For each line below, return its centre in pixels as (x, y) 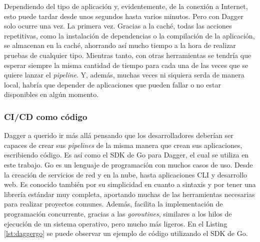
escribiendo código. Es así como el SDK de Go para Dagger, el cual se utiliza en (126, 155)
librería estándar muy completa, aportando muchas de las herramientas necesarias (129, 194)
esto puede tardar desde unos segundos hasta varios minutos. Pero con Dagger (124, 16)
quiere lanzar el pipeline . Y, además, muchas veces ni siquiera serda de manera (124, 75)
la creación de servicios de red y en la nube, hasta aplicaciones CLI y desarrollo (126, 174)
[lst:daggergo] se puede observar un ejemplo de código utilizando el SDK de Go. (126, 233)
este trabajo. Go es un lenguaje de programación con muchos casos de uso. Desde (128, 164)
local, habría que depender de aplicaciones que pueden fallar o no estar (112, 84)
